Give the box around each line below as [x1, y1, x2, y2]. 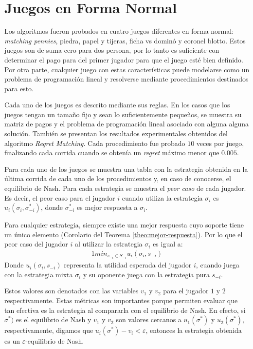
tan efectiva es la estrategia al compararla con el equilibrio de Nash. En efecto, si [4, 305, 246, 315]
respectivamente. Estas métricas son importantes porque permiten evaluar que [4, 295, 238, 305]
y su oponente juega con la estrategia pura [83, 269, 210, 279]
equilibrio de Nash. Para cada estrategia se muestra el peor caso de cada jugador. [4, 183, 246, 193]
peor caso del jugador [4, 239, 68, 249]
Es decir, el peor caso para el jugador [4, 192, 115, 203]
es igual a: [153, 239, 183, 249]
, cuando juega [196, 260, 239, 270]
